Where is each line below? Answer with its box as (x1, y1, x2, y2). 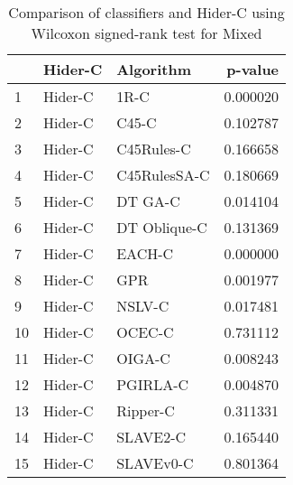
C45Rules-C (116, 138, 191, 159)
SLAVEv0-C (116, 452, 194, 473)
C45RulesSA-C (116, 164, 210, 185)
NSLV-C (116, 295, 169, 316)
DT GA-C (116, 191, 180, 211)
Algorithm (116, 59, 191, 79)
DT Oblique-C (116, 217, 207, 238)
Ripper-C (116, 400, 175, 421)
